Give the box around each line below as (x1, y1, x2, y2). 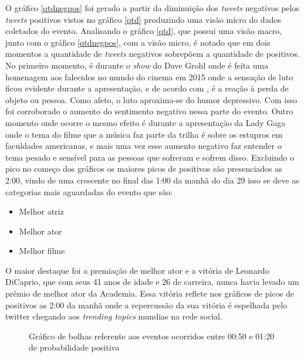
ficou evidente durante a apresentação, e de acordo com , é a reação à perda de (5, 82, 289, 94)
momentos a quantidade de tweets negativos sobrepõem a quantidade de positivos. (5, 47, 300, 60)
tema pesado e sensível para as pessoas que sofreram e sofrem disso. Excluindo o (5, 151, 294, 163)
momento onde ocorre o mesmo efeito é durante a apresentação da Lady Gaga (5, 116, 286, 128)
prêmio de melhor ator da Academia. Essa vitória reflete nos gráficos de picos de (5, 287, 294, 300)
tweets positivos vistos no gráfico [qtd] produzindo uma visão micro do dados (5, 13, 281, 25)
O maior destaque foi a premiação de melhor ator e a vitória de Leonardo (5, 264, 269, 276)
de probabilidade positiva (29, 341, 120, 353)
